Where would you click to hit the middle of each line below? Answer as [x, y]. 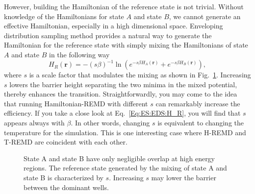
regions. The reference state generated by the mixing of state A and [125, 168]
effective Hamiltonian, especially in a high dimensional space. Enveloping [114, 26]
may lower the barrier [184, 177]
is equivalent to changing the [201, 123]
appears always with [34, 123]
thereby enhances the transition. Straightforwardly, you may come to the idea [121, 94]
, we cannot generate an [205, 16]
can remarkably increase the [198, 103]
